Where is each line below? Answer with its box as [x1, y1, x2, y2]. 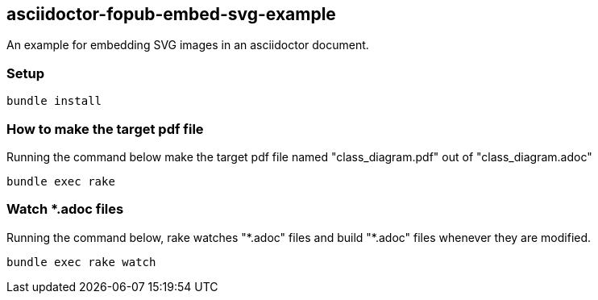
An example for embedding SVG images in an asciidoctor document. [6, 38, 369, 52]
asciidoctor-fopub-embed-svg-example [6, 4, 336, 24]
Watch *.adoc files [6, 201, 124, 218]
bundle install [6, 94, 102, 108]
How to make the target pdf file [6, 120, 204, 137]
